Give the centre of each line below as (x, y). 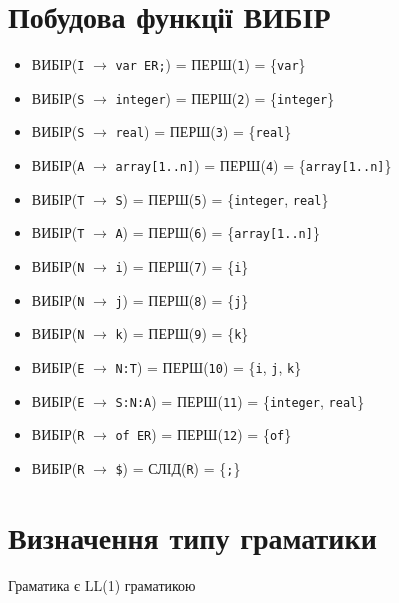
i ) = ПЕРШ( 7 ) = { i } (182, 266)
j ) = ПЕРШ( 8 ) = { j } (182, 299)
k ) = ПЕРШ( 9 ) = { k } (182, 333)
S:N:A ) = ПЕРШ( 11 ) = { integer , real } (240, 400)
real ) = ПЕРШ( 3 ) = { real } (203, 131)
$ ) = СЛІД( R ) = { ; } (178, 468)
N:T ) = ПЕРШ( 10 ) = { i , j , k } (208, 367)
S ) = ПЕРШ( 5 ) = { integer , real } (222, 198)
